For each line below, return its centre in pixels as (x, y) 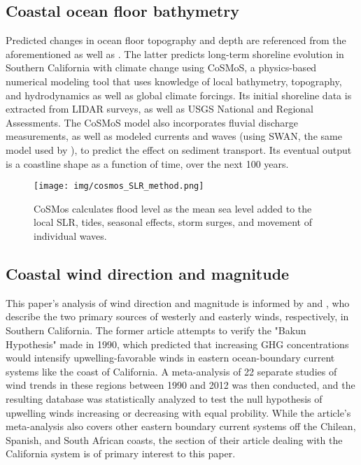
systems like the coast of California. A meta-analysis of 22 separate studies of (171, 371)
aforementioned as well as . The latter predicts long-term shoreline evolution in (175, 53)
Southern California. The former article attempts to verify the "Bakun (156, 330)
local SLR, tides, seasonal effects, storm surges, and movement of (173, 222)
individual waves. (70, 235)
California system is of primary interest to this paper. (121, 453)
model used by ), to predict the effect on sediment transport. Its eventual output (179, 149)
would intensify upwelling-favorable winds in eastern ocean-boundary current (170, 358)
